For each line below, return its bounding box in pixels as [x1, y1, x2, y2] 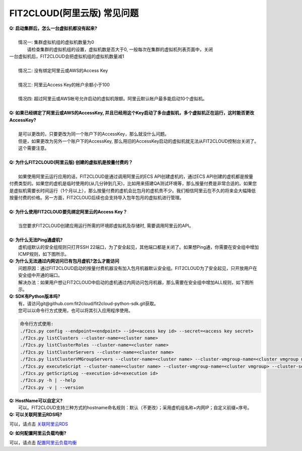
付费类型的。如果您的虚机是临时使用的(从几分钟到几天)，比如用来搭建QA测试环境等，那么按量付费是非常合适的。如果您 [9, 181, 257, 187]
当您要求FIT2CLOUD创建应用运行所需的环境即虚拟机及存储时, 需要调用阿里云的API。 [18, 222, 194, 229]
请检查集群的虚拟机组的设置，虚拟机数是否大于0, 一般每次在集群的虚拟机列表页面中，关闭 [27, 46, 213, 52]
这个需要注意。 [18, 145, 49, 151]
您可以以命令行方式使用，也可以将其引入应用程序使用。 [18, 308, 133, 314]
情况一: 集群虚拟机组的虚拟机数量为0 [18, 39, 94, 45]
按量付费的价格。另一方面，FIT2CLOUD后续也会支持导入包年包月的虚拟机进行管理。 [9, 194, 184, 200]
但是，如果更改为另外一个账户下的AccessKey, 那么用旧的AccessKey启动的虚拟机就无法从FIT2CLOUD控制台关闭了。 [18, 138, 259, 144]
